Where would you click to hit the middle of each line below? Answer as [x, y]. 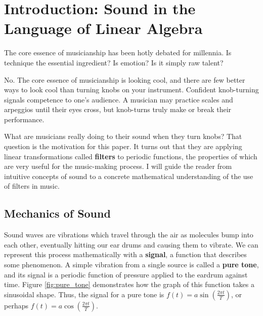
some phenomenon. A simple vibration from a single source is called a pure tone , [131, 265]
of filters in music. [32, 186]
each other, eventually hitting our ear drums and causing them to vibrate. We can [131, 244]
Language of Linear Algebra [103, 28]
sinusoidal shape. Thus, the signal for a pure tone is [84, 294]
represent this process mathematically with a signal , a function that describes [125, 254]
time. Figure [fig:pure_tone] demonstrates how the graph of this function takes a [129, 284]
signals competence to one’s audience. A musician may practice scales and [119, 99]
